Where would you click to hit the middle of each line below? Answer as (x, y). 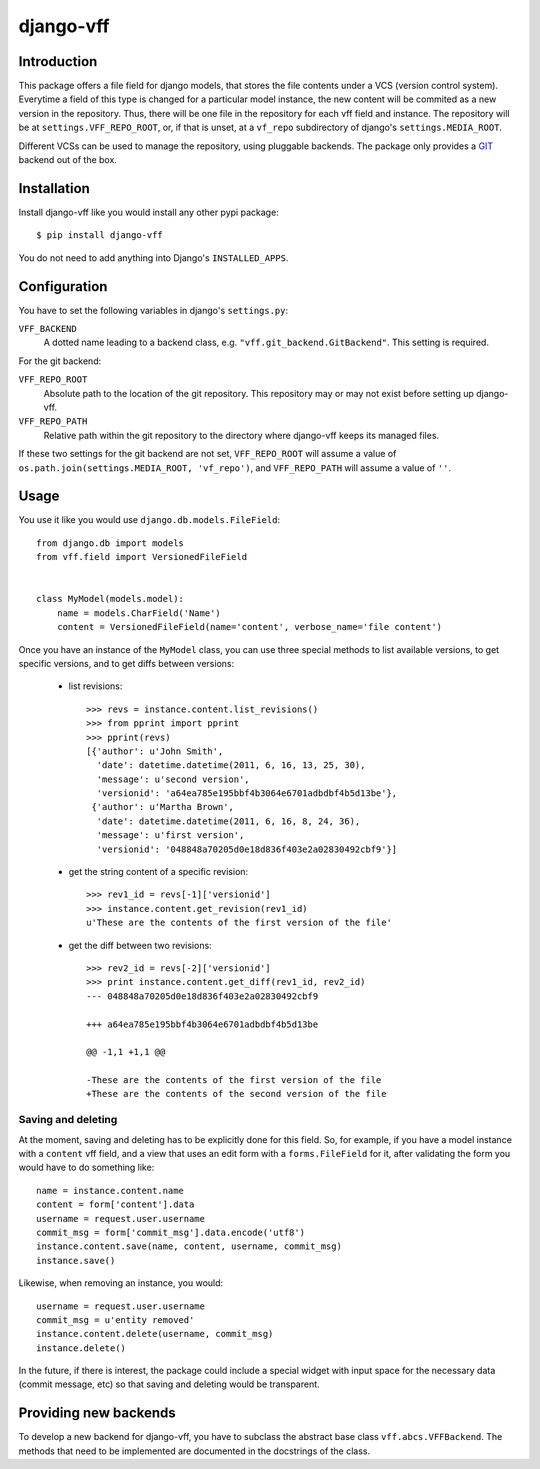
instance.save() (76, 1260)
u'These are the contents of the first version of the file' (239, 923)
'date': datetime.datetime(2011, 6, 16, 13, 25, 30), (231, 765)
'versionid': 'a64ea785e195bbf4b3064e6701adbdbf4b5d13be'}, (247, 793)
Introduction (58, 61)
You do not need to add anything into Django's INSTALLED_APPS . (153, 257)
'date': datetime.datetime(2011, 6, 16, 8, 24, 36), (228, 821)
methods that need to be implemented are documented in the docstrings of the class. (194, 1451)
